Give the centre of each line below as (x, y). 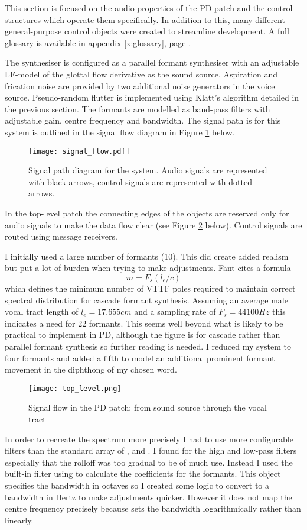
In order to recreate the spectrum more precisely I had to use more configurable (149, 439)
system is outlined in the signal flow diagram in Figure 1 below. (120, 132)
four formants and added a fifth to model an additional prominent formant (140, 358)
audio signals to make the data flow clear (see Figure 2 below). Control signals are (153, 224)
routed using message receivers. (61, 236)
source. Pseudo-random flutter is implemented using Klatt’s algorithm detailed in (152, 97)
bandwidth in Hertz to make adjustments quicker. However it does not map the (148, 497)
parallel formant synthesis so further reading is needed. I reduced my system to (148, 346)
